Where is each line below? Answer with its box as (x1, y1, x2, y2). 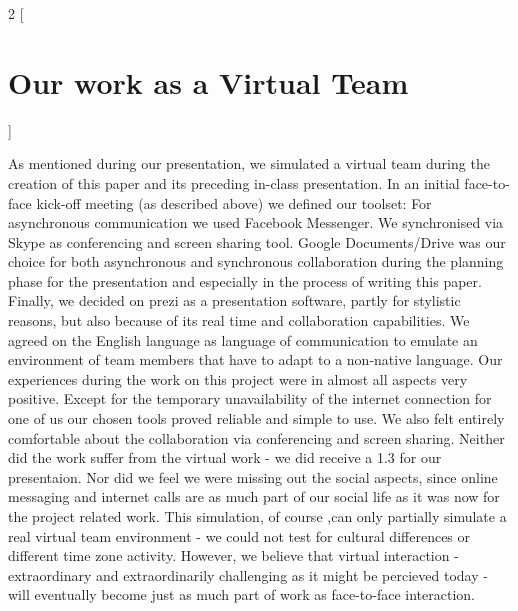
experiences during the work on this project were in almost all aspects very (8, 368, 468, 389)
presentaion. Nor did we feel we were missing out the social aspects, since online (8, 466, 498, 487)
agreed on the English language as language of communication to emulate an (8, 329, 478, 350)
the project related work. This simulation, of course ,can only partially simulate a (8, 506, 507, 526)
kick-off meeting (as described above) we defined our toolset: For (36, 192, 432, 213)
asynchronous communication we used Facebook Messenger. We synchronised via (8, 212, 504, 233)
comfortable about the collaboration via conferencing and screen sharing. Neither (8, 427, 505, 448)
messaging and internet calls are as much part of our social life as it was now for (8, 486, 500, 507)
